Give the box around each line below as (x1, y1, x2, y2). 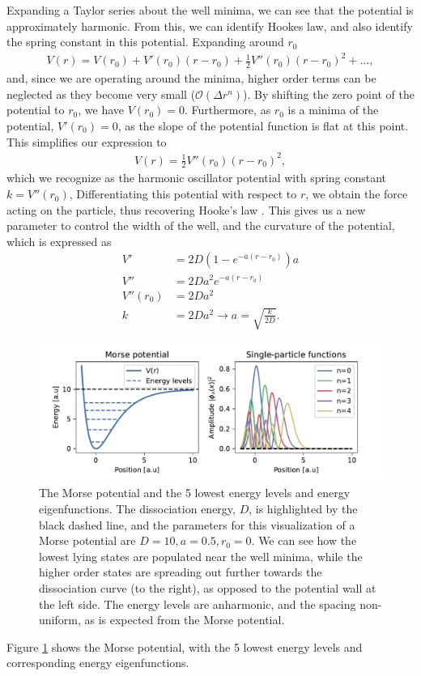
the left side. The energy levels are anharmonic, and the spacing (39, 595, 356, 612)
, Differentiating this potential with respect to (69, 185, 297, 202)
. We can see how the (251, 532, 357, 549)
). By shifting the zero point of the (243, 85, 415, 102)
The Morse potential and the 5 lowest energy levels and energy (39, 484, 351, 501)
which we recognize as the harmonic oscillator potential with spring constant (6, 169, 387, 186)
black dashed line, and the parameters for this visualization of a (39, 516, 355, 533)
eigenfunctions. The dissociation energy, (39, 500, 236, 517)
